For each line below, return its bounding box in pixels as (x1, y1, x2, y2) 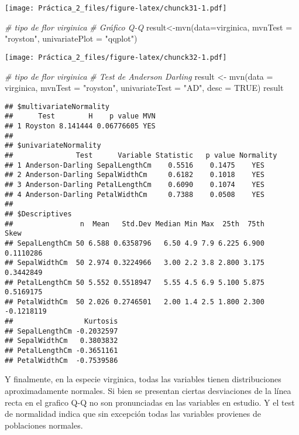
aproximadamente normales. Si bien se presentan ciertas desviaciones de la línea (5, 385, 291, 396)
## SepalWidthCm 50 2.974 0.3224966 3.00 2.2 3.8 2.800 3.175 (5, 259, 264, 267)
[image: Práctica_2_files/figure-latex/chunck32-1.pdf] (5, 53, 227, 62)
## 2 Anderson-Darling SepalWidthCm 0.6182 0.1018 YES (5, 171, 264, 179)
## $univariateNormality (5, 141, 101, 150)
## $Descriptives (5, 209, 72, 218)
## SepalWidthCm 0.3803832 (5, 337, 118, 345)
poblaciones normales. (5, 419, 83, 431)
